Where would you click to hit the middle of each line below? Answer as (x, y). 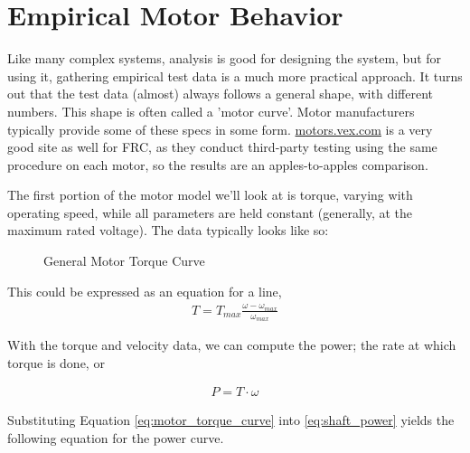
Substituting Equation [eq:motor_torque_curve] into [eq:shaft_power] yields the (231, 420)
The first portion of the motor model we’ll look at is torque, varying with (210, 195)
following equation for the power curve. (116, 438)
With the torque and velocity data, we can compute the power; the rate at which (232, 345)
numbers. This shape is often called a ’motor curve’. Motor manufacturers (211, 111)
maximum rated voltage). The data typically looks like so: (168, 230)
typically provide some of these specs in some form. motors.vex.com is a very (220, 129)
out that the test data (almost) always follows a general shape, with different (220, 94)
